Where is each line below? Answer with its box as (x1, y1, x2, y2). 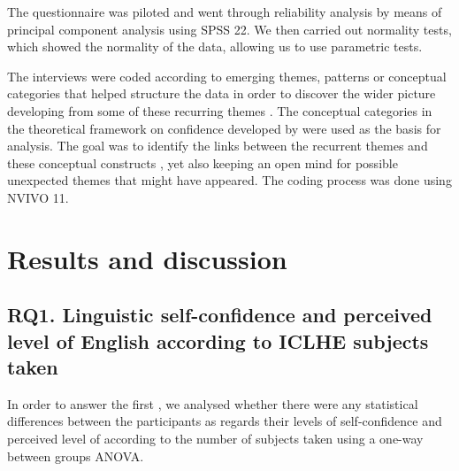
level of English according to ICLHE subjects (7, 327, 429, 354)
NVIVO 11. (7, 188, 69, 206)
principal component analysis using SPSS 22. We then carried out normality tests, (7, 19, 452, 38)
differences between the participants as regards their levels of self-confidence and (7, 412, 442, 430)
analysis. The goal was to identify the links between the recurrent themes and (7, 136, 428, 155)
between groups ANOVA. (7, 446, 144, 465)
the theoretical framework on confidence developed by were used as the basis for (7, 119, 441, 137)
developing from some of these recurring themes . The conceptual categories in (7, 101, 432, 120)
